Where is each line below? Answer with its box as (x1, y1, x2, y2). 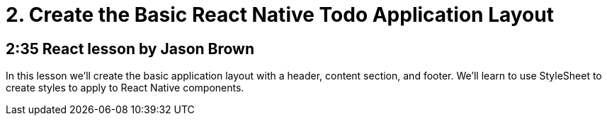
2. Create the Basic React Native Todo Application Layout (6, 3, 554, 27)
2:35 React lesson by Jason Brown (6, 39, 255, 58)
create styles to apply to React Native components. (6, 82, 244, 94)
